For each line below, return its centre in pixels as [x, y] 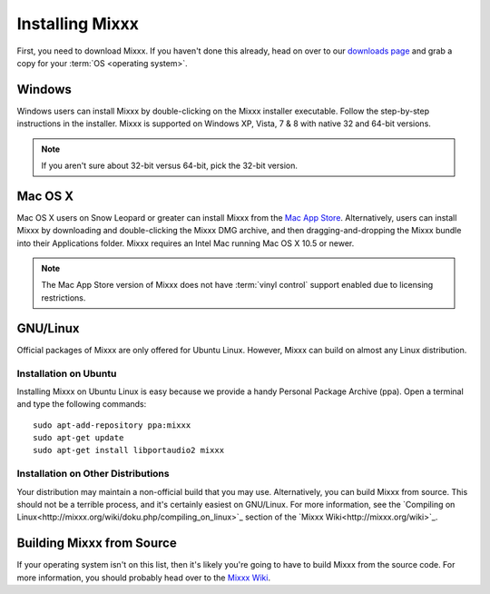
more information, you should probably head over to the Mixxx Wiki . [144, 578]
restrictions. [64, 297]
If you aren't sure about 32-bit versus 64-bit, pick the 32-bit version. [170, 166]
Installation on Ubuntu [67, 373]
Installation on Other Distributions [93, 474]
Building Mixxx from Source [97, 544]
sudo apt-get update [78, 438]
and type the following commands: [82, 404]
